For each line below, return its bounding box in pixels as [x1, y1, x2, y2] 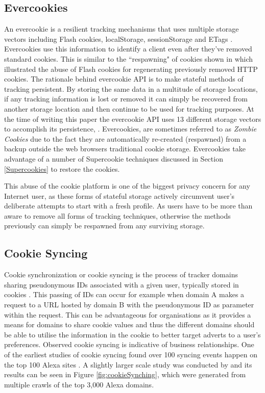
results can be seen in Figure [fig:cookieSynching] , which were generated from [4, 369, 246, 380]
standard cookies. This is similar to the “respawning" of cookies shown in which [4, 53, 253, 64]
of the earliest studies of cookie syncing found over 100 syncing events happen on [4, 349, 257, 360]
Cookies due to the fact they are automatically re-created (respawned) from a [4, 133, 247, 144]
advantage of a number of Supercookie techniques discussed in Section [4, 153, 223, 164]
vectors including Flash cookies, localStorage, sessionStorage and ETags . [4, 33, 233, 44]
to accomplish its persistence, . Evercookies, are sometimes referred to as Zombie [4, 123, 257, 134]
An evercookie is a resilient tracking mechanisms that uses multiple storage [4, 23, 239, 34]
